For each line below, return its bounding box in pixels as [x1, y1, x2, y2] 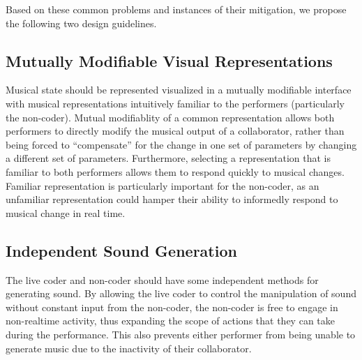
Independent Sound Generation [6, 239, 237, 261]
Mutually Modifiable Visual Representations [6, 50, 333, 71]
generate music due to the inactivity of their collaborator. [6, 340, 252, 355]
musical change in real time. [6, 205, 126, 220]
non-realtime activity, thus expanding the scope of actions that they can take [6, 313, 335, 328]
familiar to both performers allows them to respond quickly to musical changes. [6, 164, 345, 179]
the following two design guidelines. [6, 15, 157, 30]
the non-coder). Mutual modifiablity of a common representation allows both [6, 110, 335, 124]
